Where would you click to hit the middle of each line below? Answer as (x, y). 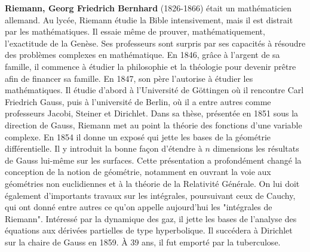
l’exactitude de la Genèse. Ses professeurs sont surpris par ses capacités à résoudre (155, 43)
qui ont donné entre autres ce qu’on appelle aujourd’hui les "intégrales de (139, 207)
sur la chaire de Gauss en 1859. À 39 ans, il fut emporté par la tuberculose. (143, 242)
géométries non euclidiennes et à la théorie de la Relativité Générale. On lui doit (152, 183)
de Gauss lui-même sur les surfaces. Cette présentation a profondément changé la (153, 160)
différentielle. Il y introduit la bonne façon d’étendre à (104, 148)
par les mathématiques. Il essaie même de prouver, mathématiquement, (135, 31)
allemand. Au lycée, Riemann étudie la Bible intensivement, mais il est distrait (149, 19)
